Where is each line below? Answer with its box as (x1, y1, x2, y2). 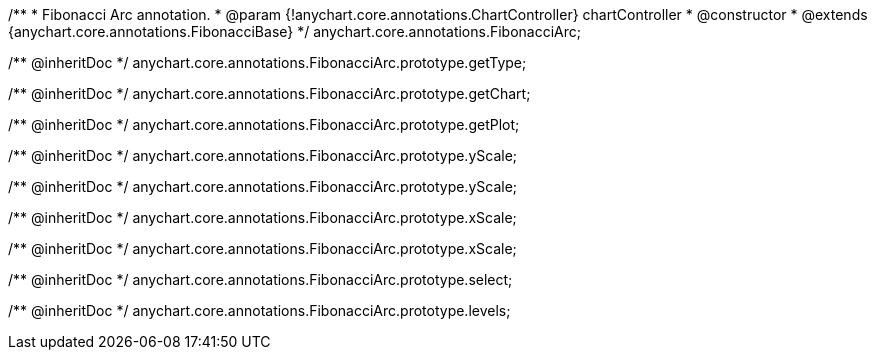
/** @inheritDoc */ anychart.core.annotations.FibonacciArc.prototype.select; (8, 271, 513, 288)
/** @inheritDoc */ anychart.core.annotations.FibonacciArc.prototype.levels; (8, 302, 511, 319)
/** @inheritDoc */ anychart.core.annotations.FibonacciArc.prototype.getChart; (8, 85, 531, 102)
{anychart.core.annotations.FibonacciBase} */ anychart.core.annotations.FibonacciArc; (8, 23, 582, 40)
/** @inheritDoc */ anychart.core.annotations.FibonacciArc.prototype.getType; (8, 54, 527, 71)
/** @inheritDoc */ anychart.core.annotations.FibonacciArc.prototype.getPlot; (8, 116, 520, 133)
